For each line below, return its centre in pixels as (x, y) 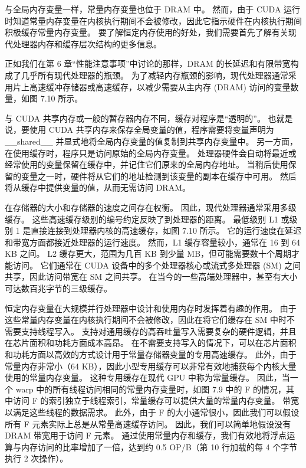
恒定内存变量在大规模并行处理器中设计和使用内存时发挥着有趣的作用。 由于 (151, 308)
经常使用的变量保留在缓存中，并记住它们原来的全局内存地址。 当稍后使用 (147, 164)
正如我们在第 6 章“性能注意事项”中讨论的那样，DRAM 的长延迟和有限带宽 (148, 63)
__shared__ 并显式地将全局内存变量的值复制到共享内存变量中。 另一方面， (152, 141)
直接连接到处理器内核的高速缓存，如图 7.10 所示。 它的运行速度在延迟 (166, 230)
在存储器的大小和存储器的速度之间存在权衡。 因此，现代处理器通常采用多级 (151, 207)
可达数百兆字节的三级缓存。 (58, 288)
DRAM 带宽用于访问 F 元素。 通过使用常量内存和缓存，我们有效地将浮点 (146, 435)
